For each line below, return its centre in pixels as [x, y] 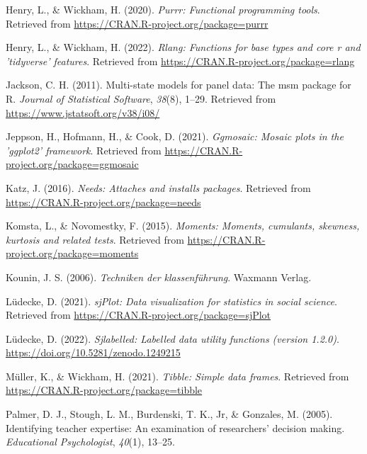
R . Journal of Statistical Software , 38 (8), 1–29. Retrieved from [141, 98]
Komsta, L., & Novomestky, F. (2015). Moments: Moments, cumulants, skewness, [183, 226]
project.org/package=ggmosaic [72, 164]
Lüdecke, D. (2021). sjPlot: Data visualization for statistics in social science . [171, 301]
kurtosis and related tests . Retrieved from [95, 239]
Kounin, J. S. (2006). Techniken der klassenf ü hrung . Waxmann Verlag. [159, 277]
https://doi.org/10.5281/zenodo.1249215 [93, 352]
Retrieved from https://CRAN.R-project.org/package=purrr [137, 23]
